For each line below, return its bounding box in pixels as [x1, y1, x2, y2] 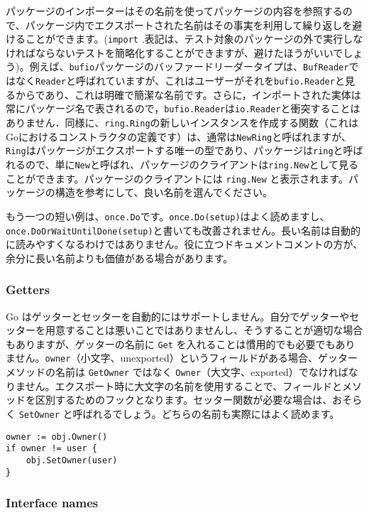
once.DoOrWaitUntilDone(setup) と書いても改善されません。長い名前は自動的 [6, 222, 361, 237]
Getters [6, 281, 50, 298]
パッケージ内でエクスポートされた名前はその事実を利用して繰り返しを [25, 17, 353, 32]
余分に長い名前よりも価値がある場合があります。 [6, 250, 233, 265]
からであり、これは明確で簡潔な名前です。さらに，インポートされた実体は [15, 87, 361, 102]
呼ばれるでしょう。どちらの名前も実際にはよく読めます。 [72, 406, 340, 421]
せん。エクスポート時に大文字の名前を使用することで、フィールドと [25, 378, 342, 393]
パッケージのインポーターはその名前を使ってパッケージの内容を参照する [6, 4, 343, 18]
